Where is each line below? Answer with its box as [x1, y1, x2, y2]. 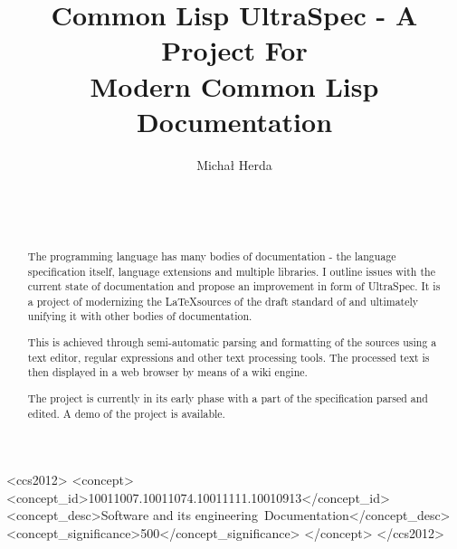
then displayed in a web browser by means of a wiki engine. [27, 364, 308, 380]
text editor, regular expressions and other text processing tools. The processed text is [27, 349, 430, 364]
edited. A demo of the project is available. [27, 405, 225, 421]
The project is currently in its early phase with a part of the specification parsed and [27, 390, 428, 405]
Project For [161, 32, 308, 69]
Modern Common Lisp [90, 67, 379, 104]
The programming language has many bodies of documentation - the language [27, 248, 396, 263]
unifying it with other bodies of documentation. [27, 308, 252, 324]
